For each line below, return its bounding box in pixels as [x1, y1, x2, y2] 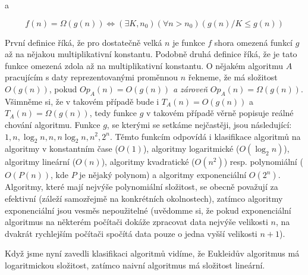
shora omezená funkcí [214, 36, 293, 48]
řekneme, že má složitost [188, 71, 278, 83]
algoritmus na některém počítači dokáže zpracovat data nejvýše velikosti [5, 215, 268, 228]
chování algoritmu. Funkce [5, 118, 100, 130]
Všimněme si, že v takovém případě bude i [5, 95, 159, 107]
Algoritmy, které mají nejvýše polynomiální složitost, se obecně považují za [5, 180, 278, 193]
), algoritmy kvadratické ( [101, 155, 195, 168]
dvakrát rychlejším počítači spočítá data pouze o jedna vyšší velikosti [5, 227, 257, 239]
